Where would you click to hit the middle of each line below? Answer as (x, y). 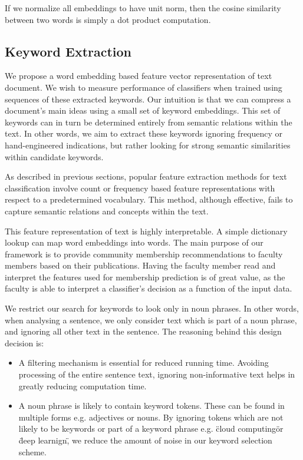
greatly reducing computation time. (83, 385)
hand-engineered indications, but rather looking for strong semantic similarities (148, 145)
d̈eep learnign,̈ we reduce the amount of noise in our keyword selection (145, 440)
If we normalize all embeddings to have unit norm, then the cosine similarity (143, 8)
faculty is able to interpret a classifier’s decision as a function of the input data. (149, 288)
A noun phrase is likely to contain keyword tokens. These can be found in (151, 406)
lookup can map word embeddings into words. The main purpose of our (134, 242)
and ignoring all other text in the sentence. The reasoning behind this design (143, 331)
